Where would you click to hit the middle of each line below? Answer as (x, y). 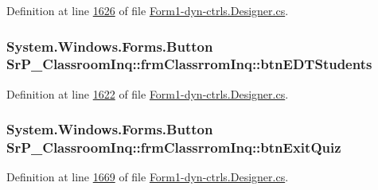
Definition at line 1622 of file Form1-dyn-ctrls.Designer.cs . (148, 93)
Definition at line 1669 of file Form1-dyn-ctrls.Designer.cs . (148, 177)
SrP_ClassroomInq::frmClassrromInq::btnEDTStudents (189, 64)
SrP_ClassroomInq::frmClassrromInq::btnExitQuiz (174, 147)
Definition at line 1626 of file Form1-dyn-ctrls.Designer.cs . (148, 10)
